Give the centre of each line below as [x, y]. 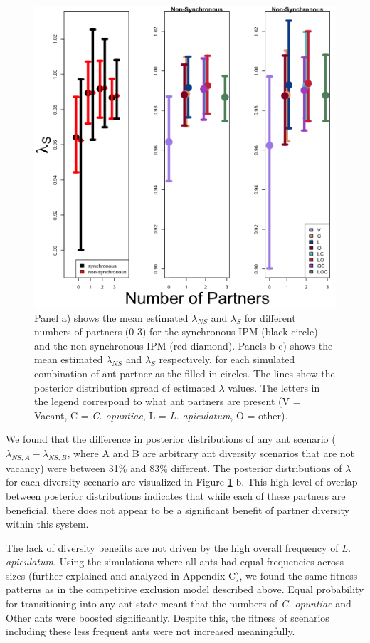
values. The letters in [274, 387]
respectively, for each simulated [227, 359]
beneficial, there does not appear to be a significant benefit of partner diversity [178, 509]
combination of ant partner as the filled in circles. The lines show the [185, 373]
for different [270, 317]
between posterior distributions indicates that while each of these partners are [176, 495]
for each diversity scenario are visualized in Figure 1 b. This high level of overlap [182, 482]
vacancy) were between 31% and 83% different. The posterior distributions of [174, 467]
